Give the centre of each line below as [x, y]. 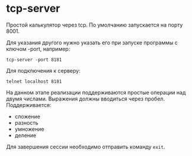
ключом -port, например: [38, 48]
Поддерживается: [29, 105]
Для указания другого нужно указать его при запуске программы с [92, 43]
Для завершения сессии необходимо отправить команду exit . [86, 147]
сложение [27, 116]
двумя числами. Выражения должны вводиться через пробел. [86, 99]
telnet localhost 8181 [34, 82]
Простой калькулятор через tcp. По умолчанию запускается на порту [95, 25]
